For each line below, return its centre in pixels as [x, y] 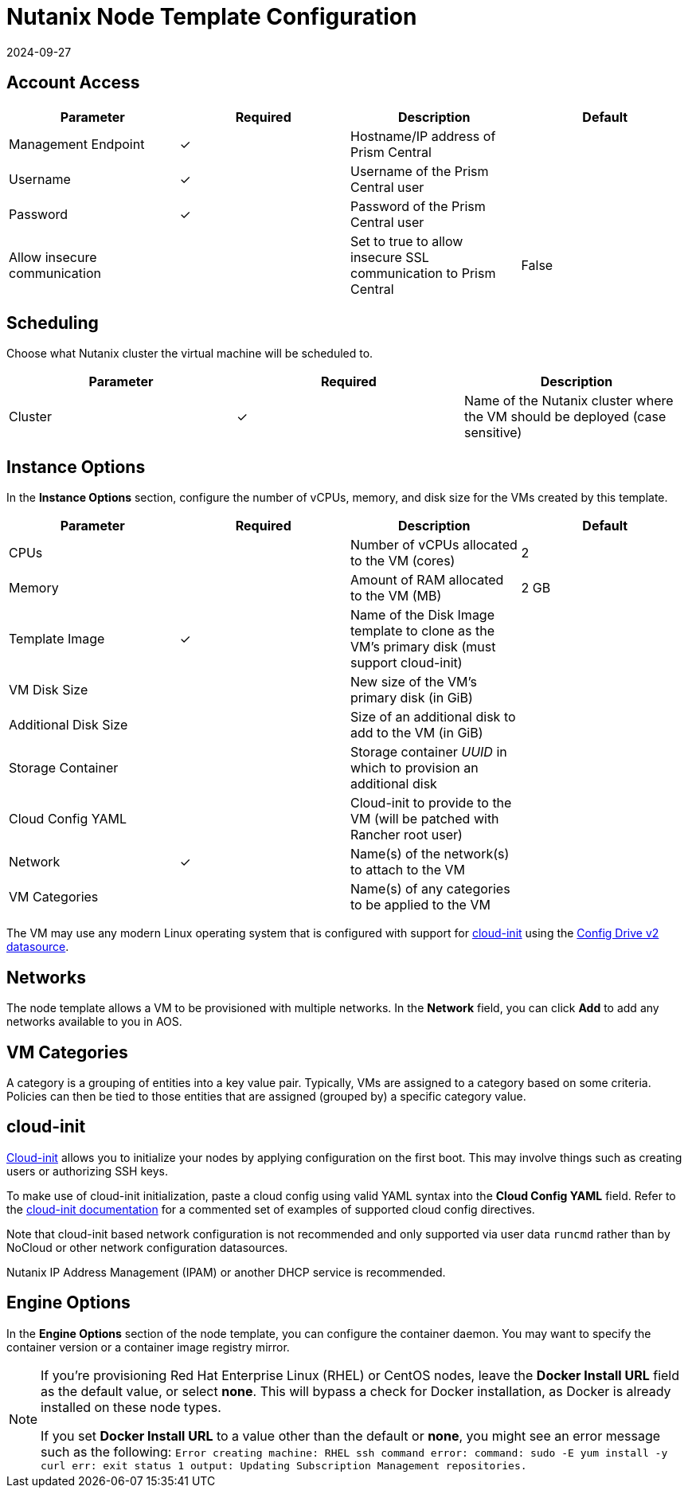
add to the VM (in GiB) [417, 733]
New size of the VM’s [414, 682]
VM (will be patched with [425, 819]
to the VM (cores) [403, 561]
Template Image [57, 639]
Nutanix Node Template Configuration [212, 17]
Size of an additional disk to [433, 717]
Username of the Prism [420, 171]
